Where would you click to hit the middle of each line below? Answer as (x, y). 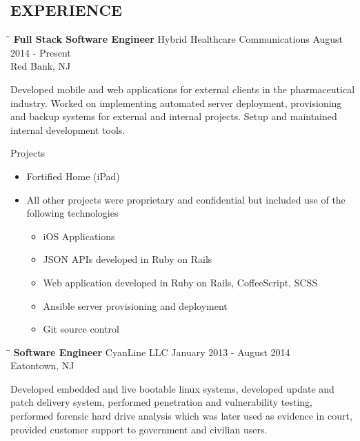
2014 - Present (41, 52)
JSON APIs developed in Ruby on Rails (128, 259)
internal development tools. (68, 129)
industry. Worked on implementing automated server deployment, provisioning (176, 102)
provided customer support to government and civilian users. (139, 429)
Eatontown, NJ (42, 365)
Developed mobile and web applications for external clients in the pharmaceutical (183, 89)
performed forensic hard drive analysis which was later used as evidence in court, (181, 416)
